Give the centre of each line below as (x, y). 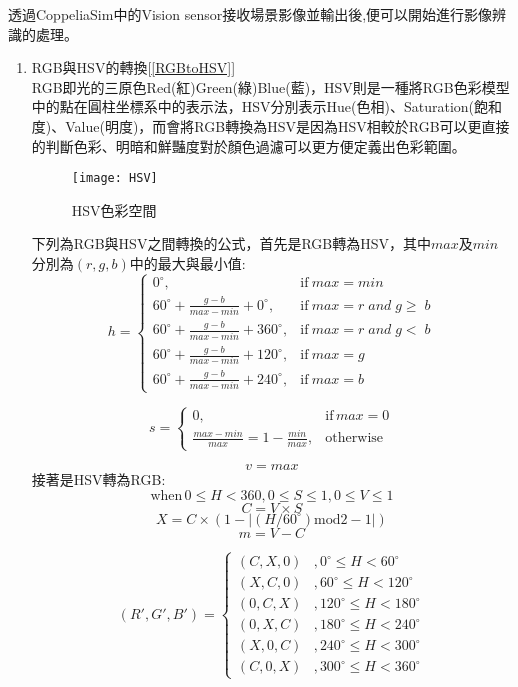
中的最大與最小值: (187, 263)
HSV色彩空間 (114, 209)
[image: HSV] (114, 178)
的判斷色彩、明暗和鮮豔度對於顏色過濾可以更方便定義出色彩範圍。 (248, 145)
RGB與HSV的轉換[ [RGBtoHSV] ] (133, 67)
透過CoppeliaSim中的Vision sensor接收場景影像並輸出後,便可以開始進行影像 (250, 14)
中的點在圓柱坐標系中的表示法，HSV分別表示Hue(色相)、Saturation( (253, 106)
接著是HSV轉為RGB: (98, 479)
